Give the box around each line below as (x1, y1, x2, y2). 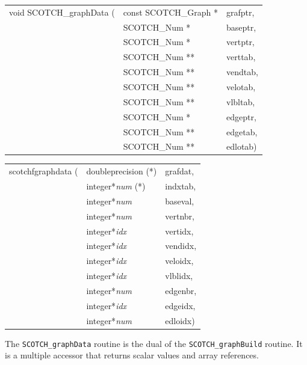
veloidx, (165, 254, 194, 267)
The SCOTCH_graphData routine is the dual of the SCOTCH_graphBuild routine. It (5, 337, 303, 349)
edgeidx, (165, 299, 196, 311)
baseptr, (226, 20, 256, 33)
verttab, (226, 51, 256, 63)
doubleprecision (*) (86, 165, 157, 177)
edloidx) (165, 314, 195, 327)
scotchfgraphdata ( (9, 165, 78, 177)
